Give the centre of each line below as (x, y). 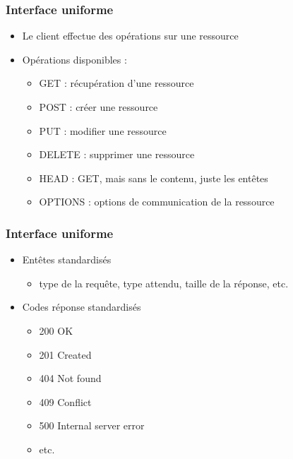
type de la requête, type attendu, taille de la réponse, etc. (164, 283)
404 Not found (70, 378)
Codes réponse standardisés (82, 307)
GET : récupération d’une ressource (116, 83)
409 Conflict (65, 401)
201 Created (65, 354)
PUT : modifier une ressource (103, 130)
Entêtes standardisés (67, 260)
